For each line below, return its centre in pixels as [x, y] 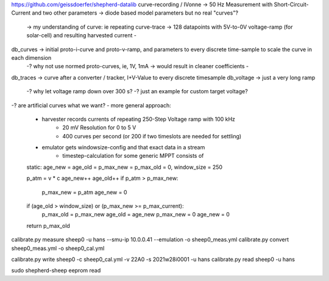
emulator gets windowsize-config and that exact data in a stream [123, 148]
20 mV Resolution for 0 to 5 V [99, 127]
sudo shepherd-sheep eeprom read [56, 271]
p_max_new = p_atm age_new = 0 [84, 192]
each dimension [31, 57]
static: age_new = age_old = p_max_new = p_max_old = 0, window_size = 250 [124, 167]
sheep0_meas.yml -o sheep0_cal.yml [58, 248]
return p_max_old [48, 226]
